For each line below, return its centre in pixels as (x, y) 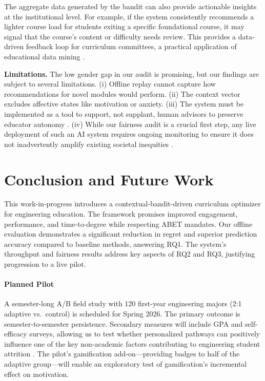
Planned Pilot (29, 284)
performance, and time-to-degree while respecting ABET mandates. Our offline (128, 224)
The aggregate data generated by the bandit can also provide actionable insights (130, 6)
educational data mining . (45, 56)
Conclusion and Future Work (109, 179)
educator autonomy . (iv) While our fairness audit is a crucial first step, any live (130, 124)
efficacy (16, 334)
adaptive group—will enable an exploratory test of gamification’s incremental (126, 363)
